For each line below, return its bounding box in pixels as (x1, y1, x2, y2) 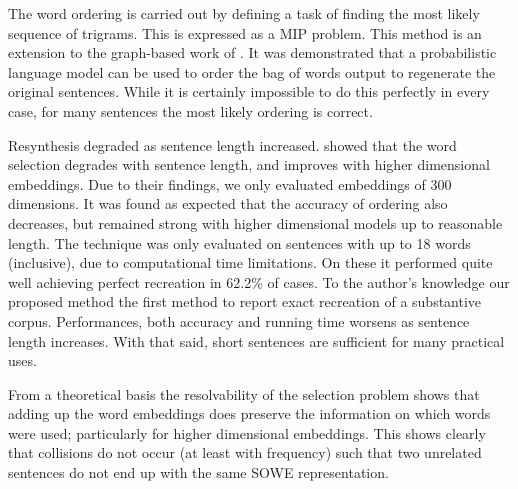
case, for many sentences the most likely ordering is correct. (8, 100, 373, 121)
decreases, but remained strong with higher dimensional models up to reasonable (8, 212, 503, 233)
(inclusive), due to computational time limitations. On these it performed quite (8, 252, 493, 273)
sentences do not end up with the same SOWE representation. (8, 462, 389, 483)
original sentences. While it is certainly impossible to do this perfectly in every (8, 81, 490, 102)
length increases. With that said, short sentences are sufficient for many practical (8, 330, 505, 351)
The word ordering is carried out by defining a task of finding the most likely (8, 3, 480, 23)
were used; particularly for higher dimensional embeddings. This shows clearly (8, 422, 486, 443)
